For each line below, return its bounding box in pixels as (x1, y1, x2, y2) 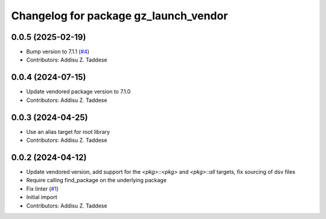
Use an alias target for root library (26, 128, 110, 135)
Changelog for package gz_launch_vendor (11, 9, 228, 22)
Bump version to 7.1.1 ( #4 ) (26, 48, 90, 56)
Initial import (26, 194, 57, 201)
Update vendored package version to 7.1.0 (26, 88, 131, 95)
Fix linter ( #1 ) (26, 185, 59, 192)
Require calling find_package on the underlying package (26, 177, 167, 184)
